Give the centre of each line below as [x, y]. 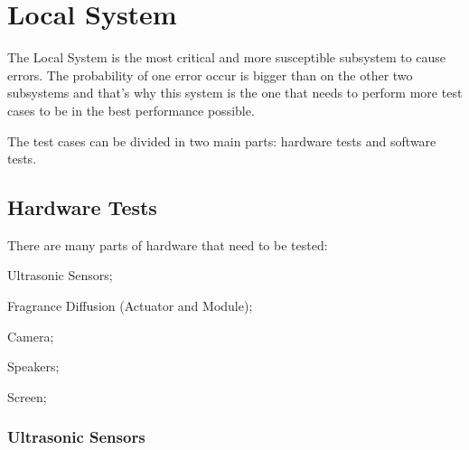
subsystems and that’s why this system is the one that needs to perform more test [235, 93]
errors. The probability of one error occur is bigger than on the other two [210, 75]
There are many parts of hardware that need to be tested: [168, 244]
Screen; [27, 396]
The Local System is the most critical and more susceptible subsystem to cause [227, 57]
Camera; [31, 336]
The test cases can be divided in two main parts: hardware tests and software [222, 141]
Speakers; [33, 366]
